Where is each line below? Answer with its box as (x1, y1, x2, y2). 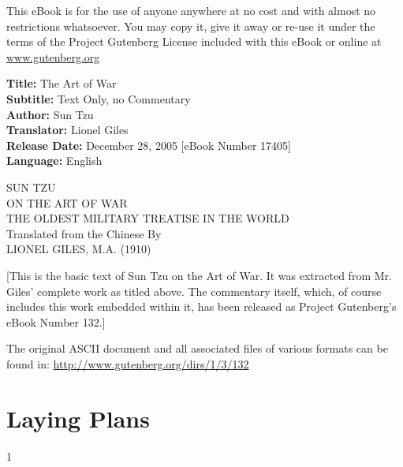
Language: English (6, 152, 103, 169)
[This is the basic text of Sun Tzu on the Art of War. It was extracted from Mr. (6, 267, 392, 283)
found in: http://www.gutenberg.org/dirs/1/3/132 (6, 355, 249, 372)
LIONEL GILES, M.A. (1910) (6, 241, 151, 257)
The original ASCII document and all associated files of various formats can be (6, 340, 388, 357)
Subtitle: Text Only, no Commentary (6, 90, 191, 106)
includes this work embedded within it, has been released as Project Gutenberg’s (6, 298, 397, 315)
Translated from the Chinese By (6, 225, 162, 241)
